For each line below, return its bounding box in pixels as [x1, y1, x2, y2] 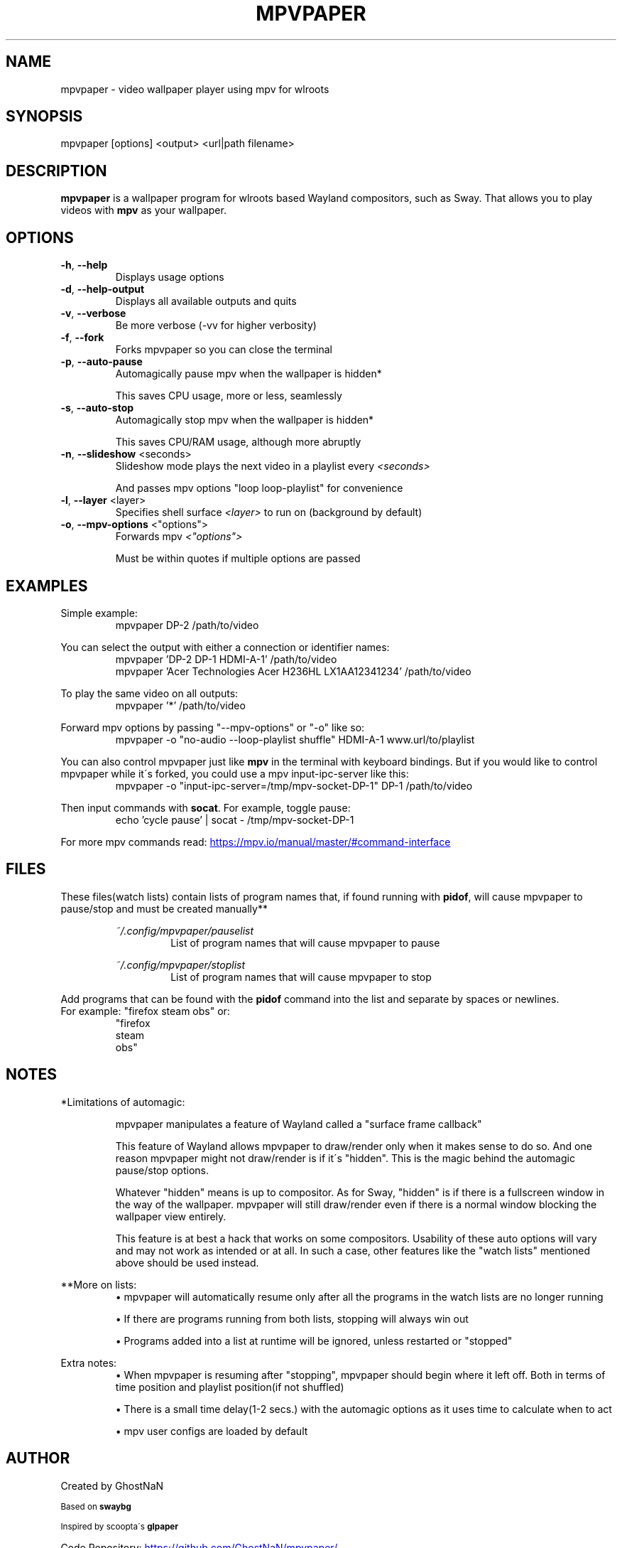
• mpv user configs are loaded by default [115, 1424, 308, 1437]
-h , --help [60, 259, 108, 272]
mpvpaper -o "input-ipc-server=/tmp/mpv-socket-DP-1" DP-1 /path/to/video [115, 779, 473, 792]
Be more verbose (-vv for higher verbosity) [115, 319, 317, 332]
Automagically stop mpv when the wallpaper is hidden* [115, 414, 374, 426]
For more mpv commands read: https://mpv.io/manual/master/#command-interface [60, 835, 451, 848]
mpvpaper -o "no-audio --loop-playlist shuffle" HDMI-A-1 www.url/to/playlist [115, 733, 475, 746]
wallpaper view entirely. [115, 1210, 227, 1222]
